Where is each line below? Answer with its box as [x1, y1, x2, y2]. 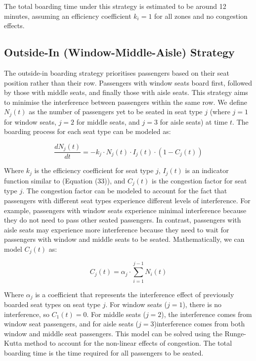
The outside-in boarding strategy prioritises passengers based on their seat [4, 67, 229, 78]
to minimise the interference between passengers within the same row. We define [4, 96, 248, 107]
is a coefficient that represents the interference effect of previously [35, 289, 234, 299]
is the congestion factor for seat [152, 175, 247, 185]
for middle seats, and [76, 116, 140, 127]
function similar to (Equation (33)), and [4, 175, 126, 185]
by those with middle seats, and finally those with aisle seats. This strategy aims [4, 87, 248, 97]
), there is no [182, 299, 222, 309]
